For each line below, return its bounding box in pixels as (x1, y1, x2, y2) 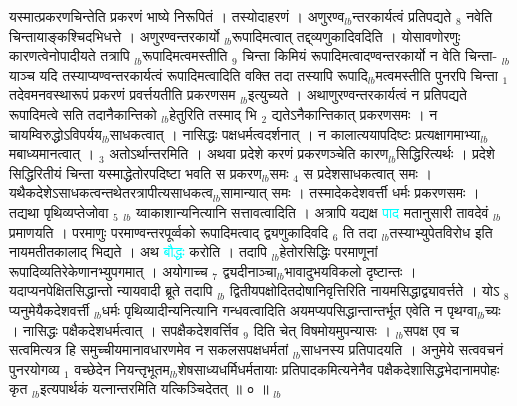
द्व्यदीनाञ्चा (222, 260, 277, 281)
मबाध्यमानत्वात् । (9, 143, 95, 164)
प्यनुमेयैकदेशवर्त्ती (9, 299, 90, 320)
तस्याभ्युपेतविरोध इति (389, 221, 493, 242)
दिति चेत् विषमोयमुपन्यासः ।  (253, 319, 396, 340)
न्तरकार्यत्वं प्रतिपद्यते (352, 6, 452, 26)
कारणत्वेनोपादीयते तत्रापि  (9, 45, 135, 66)
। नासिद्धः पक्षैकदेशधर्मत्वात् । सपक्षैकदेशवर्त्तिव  (9, 319, 244, 340)
